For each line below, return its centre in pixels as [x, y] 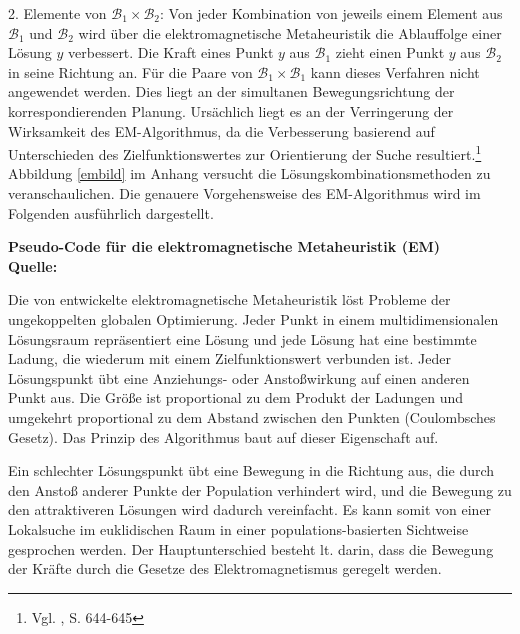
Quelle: [33, 265]
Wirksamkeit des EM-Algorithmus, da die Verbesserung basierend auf [221, 130]
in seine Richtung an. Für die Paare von [130, 71]
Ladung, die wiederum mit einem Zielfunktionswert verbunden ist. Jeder [229, 358]
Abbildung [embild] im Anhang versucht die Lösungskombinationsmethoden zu [249, 173]
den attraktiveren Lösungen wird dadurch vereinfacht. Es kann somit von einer [250, 509]
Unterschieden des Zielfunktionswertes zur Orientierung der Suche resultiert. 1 [245, 152]
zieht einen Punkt [390, 52]
